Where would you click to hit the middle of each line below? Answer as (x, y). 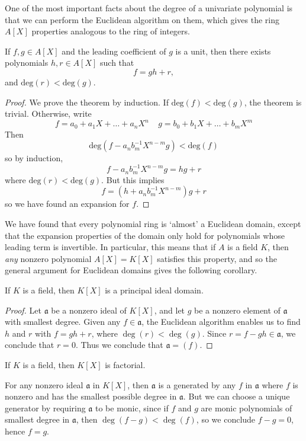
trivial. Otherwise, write (48, 114)
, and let (170, 310)
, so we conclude (226, 419)
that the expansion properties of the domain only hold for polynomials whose (145, 235)
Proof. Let (23, 310)
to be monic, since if (132, 408)
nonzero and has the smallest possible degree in (91, 396)
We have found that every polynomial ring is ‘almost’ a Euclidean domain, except (153, 224)
